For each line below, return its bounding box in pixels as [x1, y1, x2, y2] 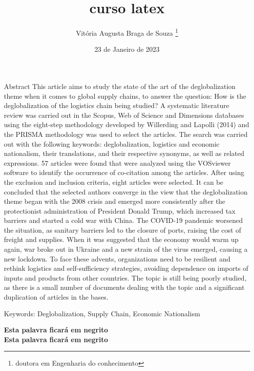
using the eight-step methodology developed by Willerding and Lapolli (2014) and [4, 119, 250, 130]
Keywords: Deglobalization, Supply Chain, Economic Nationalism [4, 308, 200, 318]
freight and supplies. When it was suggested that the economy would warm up [4, 234, 239, 244]
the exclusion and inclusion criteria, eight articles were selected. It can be [4, 176, 223, 187]
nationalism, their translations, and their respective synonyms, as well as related [4, 148, 244, 158]
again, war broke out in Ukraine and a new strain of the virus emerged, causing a [4, 244, 248, 254]
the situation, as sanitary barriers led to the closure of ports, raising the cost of [4, 224, 241, 235]
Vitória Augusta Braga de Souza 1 [76, 26, 178, 38]
